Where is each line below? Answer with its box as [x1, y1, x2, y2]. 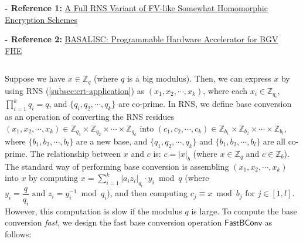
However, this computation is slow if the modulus [5, 204, 182, 217]
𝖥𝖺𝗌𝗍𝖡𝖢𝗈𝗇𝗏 [224, 219, 263, 228]
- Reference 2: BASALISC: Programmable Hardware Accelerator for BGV [5, 33, 278, 45]
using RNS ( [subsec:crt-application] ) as [5, 84, 145, 96]
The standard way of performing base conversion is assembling [5, 160, 229, 172]
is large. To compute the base [191, 204, 297, 217]
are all [263, 135, 285, 147]
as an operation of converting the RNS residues [5, 110, 175, 123]
